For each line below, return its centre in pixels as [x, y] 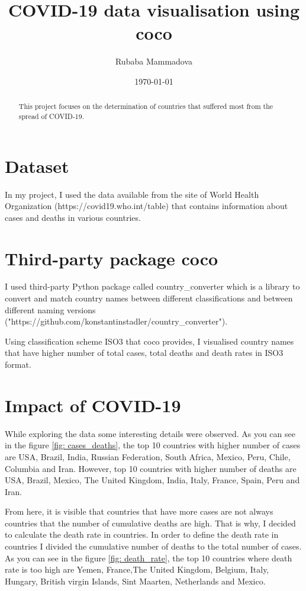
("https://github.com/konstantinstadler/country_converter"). [116, 321]
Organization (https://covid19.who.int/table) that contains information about [146, 206]
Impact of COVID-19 [93, 405]
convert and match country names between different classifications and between [149, 298]
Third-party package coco [112, 258]
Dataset [37, 166]
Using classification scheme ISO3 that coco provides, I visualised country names [149, 341]
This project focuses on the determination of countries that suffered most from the [146, 106]
